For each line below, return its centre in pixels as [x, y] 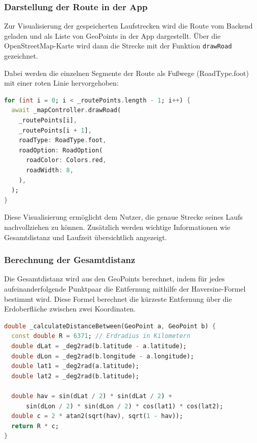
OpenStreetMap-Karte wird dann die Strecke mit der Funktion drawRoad [118, 46]
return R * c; [35, 426]
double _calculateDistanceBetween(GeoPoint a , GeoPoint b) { [110, 326]
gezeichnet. [21, 56]
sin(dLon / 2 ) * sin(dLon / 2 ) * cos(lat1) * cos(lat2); [124, 406]
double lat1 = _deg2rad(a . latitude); [75, 366]
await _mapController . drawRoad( [66, 110]
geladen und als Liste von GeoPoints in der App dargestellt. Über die [112, 35]
